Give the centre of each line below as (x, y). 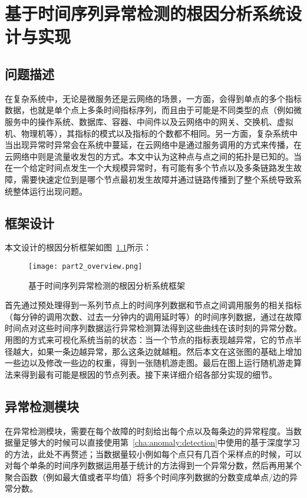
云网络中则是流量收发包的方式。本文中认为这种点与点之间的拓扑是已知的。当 (153, 156)
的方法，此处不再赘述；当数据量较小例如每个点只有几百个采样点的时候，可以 (153, 454)
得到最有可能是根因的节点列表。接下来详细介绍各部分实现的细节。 (149, 374)
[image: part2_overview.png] (85, 266)
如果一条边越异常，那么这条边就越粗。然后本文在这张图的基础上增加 (169, 351)
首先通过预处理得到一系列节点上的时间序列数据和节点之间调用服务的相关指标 (153, 305)
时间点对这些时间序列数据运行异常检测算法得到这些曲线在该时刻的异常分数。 (153, 328)
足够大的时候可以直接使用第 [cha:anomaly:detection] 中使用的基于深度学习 (160, 442)
